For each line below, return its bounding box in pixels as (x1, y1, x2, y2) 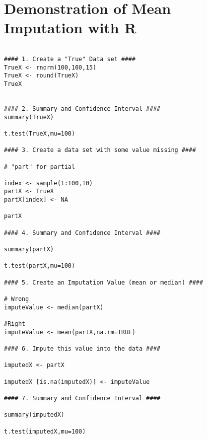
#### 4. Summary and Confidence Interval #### (4, 229, 160, 236)
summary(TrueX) (4, 113, 54, 121)
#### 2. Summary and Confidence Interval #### (4, 105, 160, 112)
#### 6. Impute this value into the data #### (4, 345, 160, 352)
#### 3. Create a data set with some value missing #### (4, 146, 196, 154)
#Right (4, 320, 25, 327)
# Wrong (4, 295, 29, 302)
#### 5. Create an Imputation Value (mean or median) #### (4, 279, 203, 286)
